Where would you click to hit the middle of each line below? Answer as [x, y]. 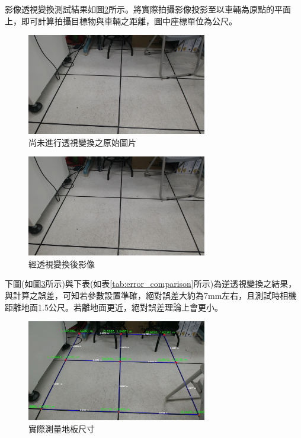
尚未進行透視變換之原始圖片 [82, 142]
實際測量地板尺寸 [62, 428]
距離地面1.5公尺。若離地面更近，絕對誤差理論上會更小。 [114, 307]
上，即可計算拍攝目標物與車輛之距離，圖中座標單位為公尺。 [121, 20]
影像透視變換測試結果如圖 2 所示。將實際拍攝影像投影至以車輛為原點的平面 [148, 9]
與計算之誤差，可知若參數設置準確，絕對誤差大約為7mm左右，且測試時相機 [151, 295]
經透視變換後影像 [62, 263]
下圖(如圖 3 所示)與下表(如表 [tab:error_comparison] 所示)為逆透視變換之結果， [151, 284]
